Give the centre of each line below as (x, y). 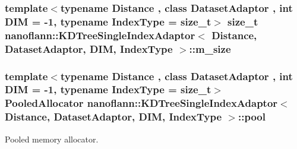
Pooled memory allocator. (52, 139)
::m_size (210, 48)
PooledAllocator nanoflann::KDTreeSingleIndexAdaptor (141, 103)
